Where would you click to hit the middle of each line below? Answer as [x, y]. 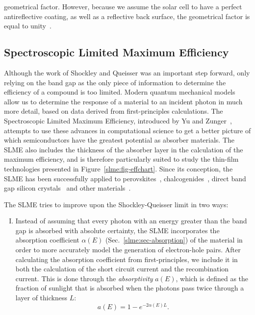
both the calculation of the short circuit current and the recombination [122, 269]
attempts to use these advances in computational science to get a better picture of [127, 130]
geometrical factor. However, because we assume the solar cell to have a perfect [123, 6]
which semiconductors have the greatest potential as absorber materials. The [119, 140]
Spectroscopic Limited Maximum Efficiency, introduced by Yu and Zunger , [118, 120]
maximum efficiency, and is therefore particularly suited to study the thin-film [121, 159]
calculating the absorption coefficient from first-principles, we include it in [127, 259]
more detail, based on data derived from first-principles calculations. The [114, 111]
